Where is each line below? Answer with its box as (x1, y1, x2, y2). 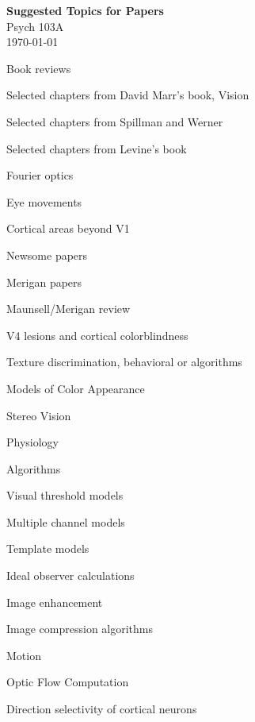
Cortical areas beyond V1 (6, 220, 130, 237)
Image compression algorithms (6, 620, 154, 637)
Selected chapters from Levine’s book (6, 140, 187, 156)
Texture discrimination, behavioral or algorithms (6, 353, 242, 370)
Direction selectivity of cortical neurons (6, 701, 197, 717)
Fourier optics (6, 167, 74, 183)
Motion (6, 647, 41, 663)
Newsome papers (6, 246, 88, 263)
